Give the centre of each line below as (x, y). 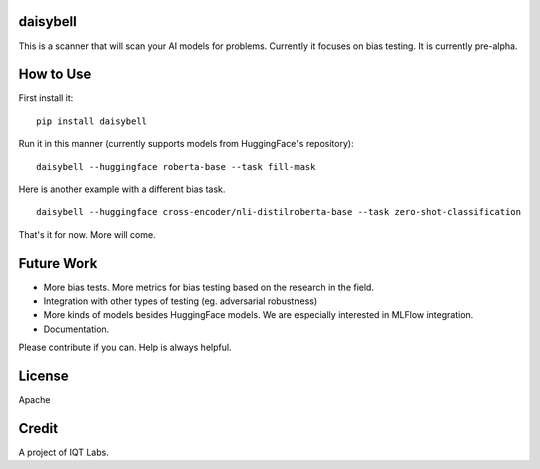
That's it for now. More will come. (87, 234)
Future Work (58, 263)
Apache (34, 400)
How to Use (55, 74)
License (43, 376)
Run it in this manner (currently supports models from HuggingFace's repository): (186, 144)
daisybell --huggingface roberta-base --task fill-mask (176, 166)
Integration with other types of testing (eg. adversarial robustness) (180, 301)
